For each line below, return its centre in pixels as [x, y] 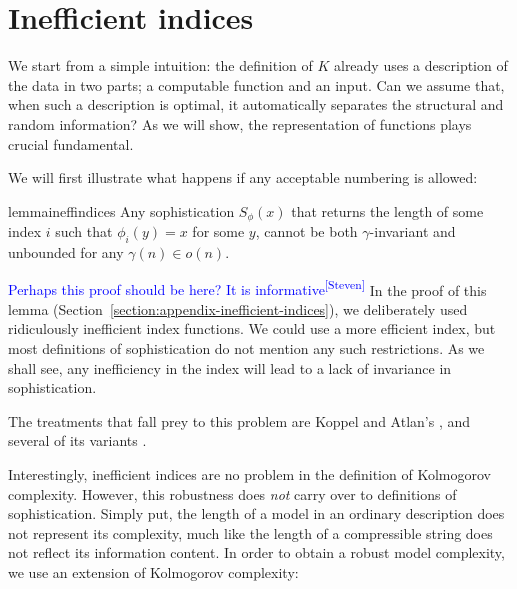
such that [84, 231]
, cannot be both [306, 231]
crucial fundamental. [71, 143]
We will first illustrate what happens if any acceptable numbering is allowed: [243, 177]
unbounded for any [66, 251]
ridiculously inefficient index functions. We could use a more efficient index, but [252, 328]
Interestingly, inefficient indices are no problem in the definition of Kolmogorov [249, 473]
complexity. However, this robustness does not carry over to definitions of [232, 493]
